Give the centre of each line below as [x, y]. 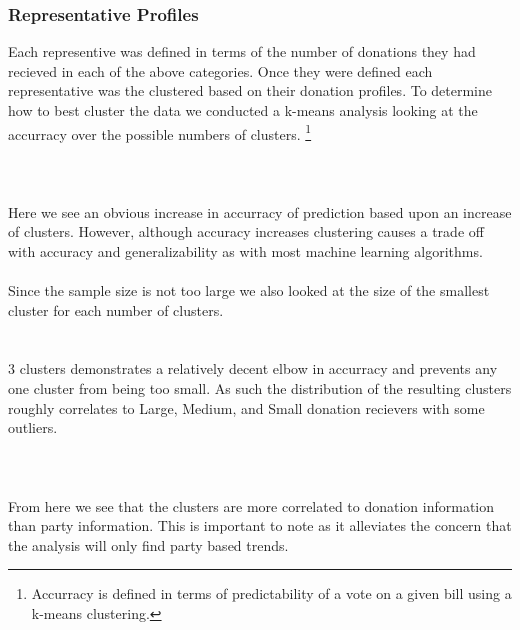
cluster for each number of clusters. [116, 309]
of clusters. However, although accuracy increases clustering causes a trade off [246, 231]
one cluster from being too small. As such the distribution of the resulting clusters [260, 387]
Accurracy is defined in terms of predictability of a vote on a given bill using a [271, 593]
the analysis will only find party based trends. [148, 544]
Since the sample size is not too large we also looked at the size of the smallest [249, 290]
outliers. [33, 427]
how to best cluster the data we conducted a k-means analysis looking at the [243, 110]
